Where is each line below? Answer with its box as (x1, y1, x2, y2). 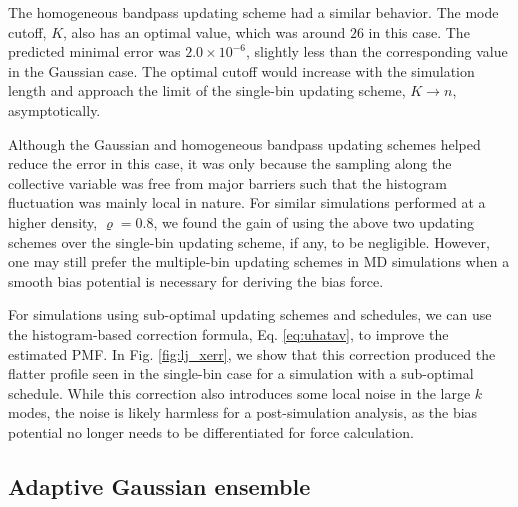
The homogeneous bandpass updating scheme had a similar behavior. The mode (8, 2, 499, 22)
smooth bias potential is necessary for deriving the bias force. (8, 270, 384, 291)
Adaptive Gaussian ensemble (8, 470, 311, 501)
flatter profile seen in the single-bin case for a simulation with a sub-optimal (8, 363, 474, 384)
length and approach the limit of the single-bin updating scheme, (8, 80, 406, 101)
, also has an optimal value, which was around (63, 21, 346, 42)
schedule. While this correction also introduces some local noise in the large (8, 382, 471, 403)
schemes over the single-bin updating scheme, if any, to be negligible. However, (8, 231, 490, 252)
